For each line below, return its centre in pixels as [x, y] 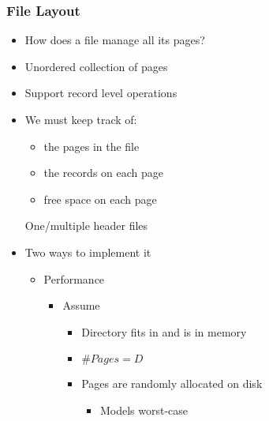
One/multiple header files [86, 226]
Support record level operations [101, 93]
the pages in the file [92, 146]
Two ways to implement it [88, 252]
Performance [74, 278]
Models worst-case [144, 410]
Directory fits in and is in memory [164, 331]
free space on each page [100, 199]
